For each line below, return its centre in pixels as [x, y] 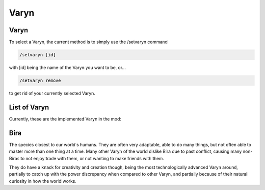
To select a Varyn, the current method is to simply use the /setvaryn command [88, 42]
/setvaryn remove [40, 81]
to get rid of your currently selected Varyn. [52, 93]
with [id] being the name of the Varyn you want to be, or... [67, 68]
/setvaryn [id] [38, 55]
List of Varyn [29, 107]
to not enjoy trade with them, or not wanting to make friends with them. [92, 158]
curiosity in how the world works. [43, 181]
